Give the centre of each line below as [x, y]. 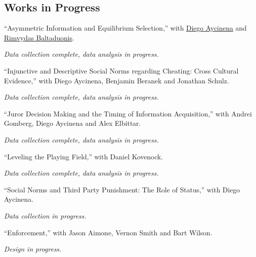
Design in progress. [33, 249]
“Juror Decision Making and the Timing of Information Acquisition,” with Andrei [128, 113]
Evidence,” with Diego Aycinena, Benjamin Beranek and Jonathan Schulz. [117, 80]
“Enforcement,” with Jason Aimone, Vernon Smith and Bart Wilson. [108, 232]
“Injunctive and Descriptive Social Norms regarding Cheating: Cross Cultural [121, 70]
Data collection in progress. [45, 215]
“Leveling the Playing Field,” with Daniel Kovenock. [84, 156]
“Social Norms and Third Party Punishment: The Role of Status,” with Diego [122, 189]
